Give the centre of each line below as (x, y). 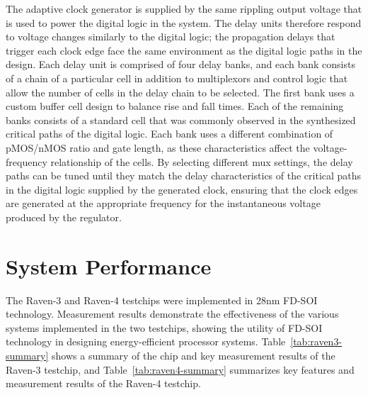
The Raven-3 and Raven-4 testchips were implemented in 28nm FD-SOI (162, 300)
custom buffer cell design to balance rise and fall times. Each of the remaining (175, 106)
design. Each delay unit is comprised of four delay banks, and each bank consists (180, 64)
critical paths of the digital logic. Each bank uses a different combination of (169, 134)
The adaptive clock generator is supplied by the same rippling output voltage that (184, 9)
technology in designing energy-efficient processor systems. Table (146, 341)
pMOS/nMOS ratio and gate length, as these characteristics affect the (158, 147)
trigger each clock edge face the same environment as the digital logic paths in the (184, 50)
